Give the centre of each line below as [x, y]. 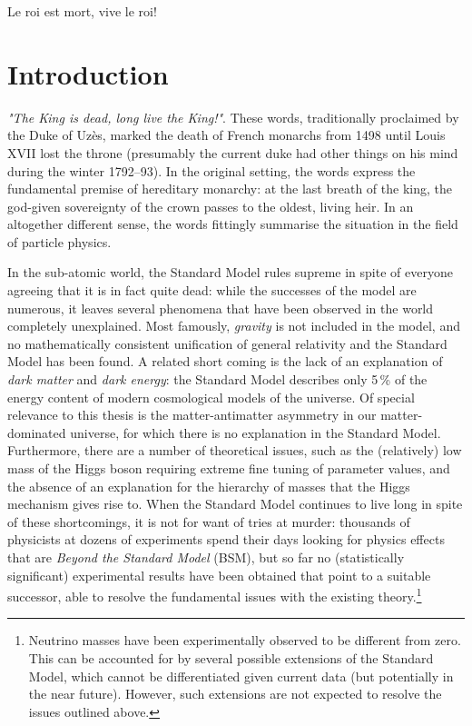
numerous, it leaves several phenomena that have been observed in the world [221, 308]
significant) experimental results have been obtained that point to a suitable [219, 575]
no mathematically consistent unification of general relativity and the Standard [227, 343]
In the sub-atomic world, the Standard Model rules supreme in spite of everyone [230, 272]
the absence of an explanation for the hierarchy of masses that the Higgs [209, 486]
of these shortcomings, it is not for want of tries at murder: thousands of [209, 521]
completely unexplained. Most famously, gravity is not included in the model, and [234, 326]
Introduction [88, 73]
